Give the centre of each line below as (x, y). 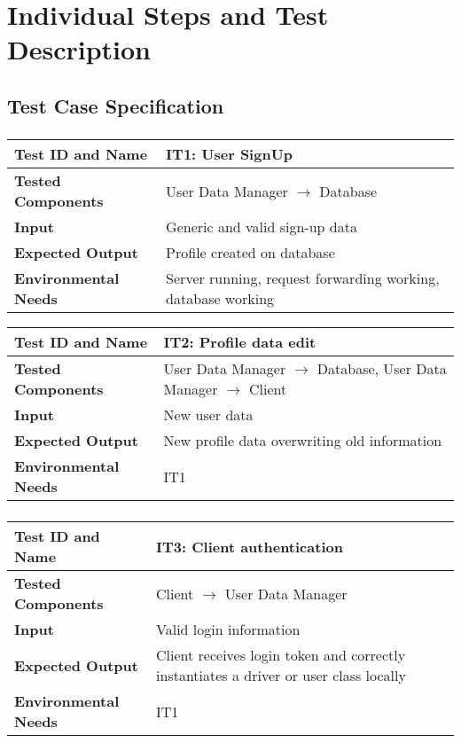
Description (79, 49)
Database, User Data (382, 369)
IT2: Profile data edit (240, 342)
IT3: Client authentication (250, 546)
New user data (208, 415)
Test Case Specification (116, 105)
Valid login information (228, 630)
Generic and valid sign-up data (262, 227)
